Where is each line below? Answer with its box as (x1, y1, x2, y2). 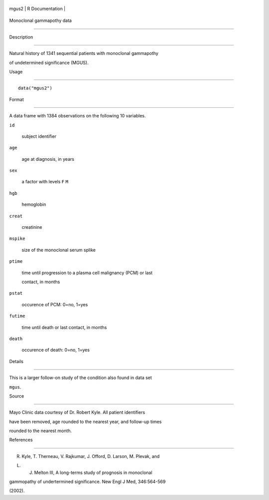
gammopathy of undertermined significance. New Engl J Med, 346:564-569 (9, 479, 166, 485)
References (9, 437, 33, 443)
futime (9, 313, 25, 319)
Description (9, 34, 33, 40)
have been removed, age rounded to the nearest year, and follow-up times (9, 419, 162, 425)
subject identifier (21, 133, 57, 139)
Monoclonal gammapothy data (9, 17, 72, 23)
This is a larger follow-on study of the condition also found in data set (9, 375, 152, 381)
